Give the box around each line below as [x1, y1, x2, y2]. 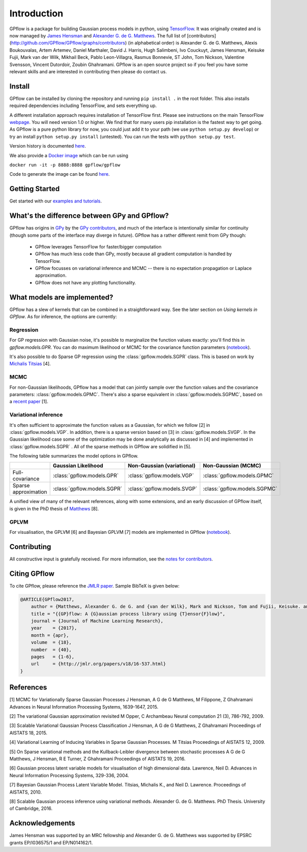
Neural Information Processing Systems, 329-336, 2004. [9, 772, 129, 778]
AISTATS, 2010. [9, 789, 42, 795]
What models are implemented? [9, 293, 114, 302]
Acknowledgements [9, 819, 75, 827]
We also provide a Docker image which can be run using [9, 152, 128, 158]
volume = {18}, [31, 639, 72, 646]
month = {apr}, [31, 632, 69, 638]
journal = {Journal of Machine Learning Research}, [31, 618, 164, 624]
